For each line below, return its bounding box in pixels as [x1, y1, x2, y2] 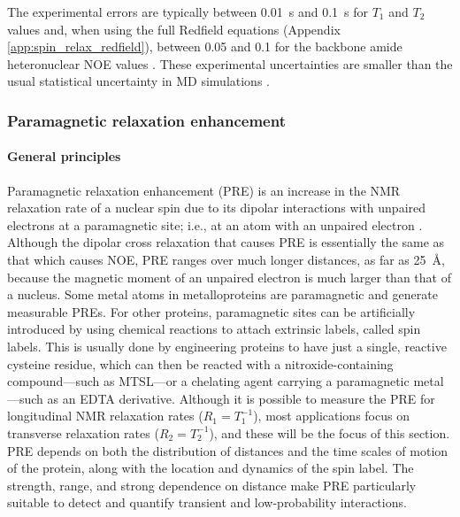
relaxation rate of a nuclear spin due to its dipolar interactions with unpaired [7, 198, 426, 217]
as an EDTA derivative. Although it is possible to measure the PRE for [47, 389, 435, 407]
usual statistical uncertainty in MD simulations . [7, 72, 270, 90]
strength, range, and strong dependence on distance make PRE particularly [7, 475, 417, 494]
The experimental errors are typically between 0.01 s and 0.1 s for [7, 3, 369, 20]
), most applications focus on [253, 406, 410, 425]
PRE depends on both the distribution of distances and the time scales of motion [7, 441, 448, 459]
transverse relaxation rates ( [7, 423, 159, 442]
